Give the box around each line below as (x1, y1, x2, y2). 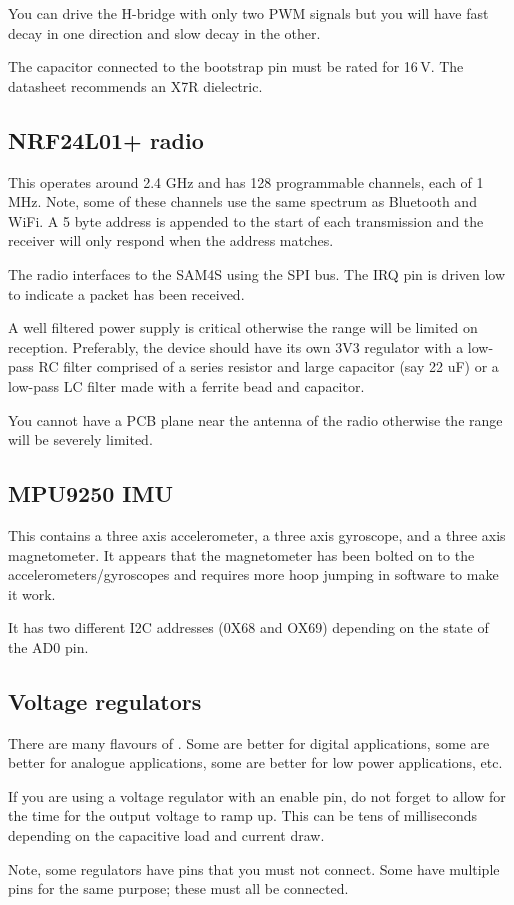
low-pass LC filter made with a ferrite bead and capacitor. (8, 375, 365, 396)
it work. (8, 583, 56, 604)
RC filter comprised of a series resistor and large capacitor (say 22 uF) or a (38, 356, 499, 377)
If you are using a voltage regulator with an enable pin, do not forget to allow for (8, 785, 506, 806)
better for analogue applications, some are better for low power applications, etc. (8, 752, 503, 773)
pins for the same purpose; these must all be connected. (8, 878, 349, 899)
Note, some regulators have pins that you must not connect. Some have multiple (8, 858, 500, 879)
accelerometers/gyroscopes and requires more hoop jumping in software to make (8, 564, 499, 585)
